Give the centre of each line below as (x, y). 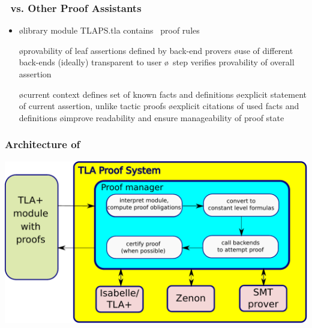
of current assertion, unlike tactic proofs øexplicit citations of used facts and (159, 106)
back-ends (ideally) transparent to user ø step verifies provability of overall (157, 62)
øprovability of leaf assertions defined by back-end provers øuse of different (156, 50)
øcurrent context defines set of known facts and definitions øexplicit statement (163, 94)
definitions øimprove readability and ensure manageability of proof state (151, 117)
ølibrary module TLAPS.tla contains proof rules (109, 30)
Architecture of (43, 144)
